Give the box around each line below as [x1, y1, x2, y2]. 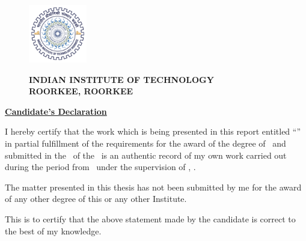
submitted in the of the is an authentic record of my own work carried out [5, 148, 287, 161]
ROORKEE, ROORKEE [29, 85, 133, 97]
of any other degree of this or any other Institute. [5, 192, 187, 205]
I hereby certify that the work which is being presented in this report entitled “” [5, 125, 301, 138]
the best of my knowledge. [5, 224, 102, 237]
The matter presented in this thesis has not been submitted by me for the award [5, 180, 302, 193]
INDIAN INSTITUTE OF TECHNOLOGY [29, 73, 214, 85]
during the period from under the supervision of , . [5, 160, 196, 173]
